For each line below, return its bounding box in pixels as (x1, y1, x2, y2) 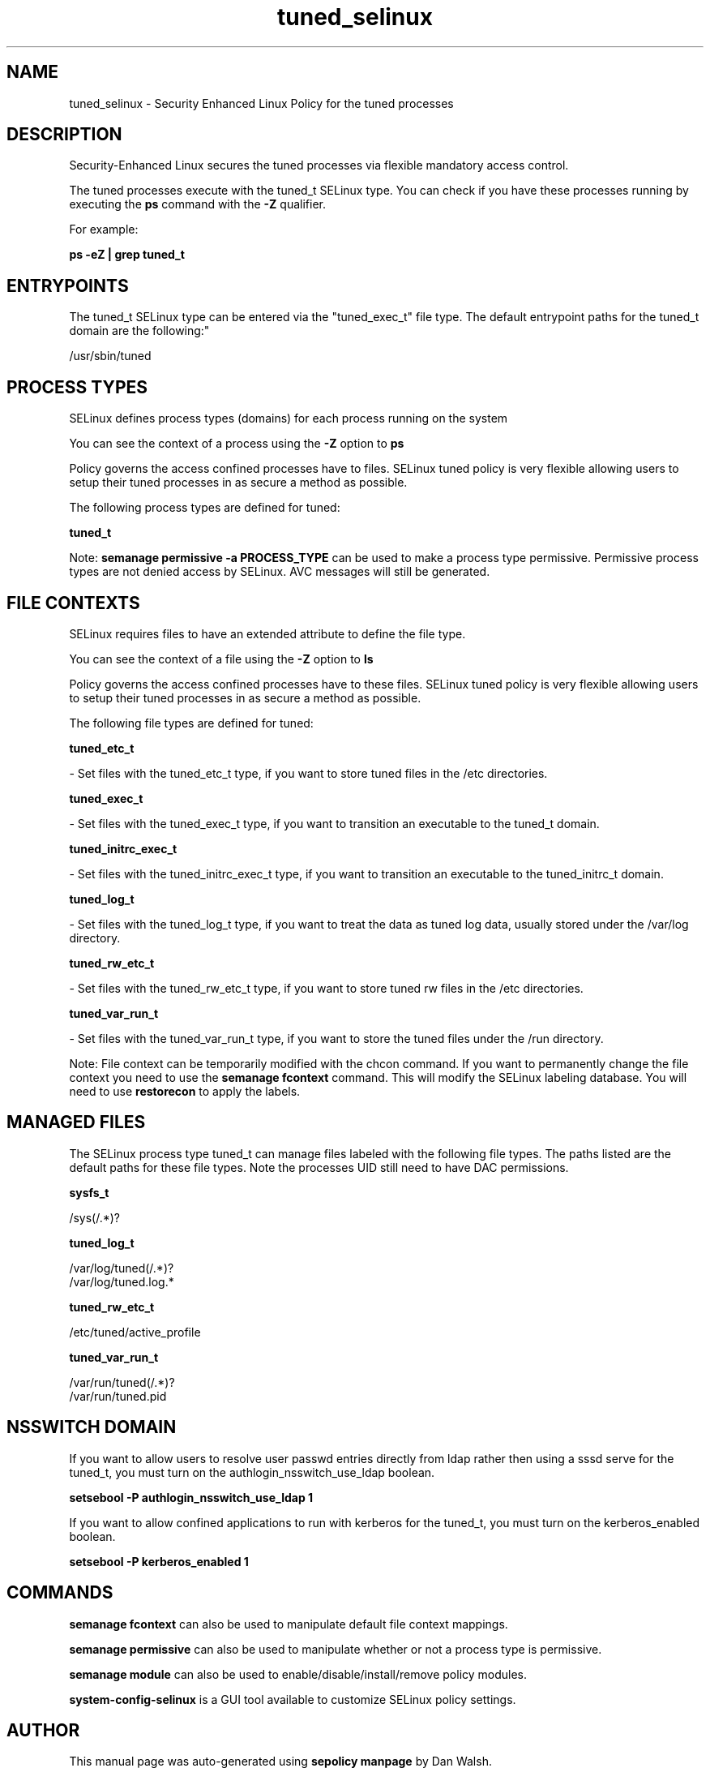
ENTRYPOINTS (6, 275, 129, 296)
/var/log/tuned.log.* (69, 1274, 174, 1289)
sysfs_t (69, 1185, 109, 1199)
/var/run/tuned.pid (69, 1388, 167, 1403)
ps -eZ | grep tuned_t (69, 247, 185, 262)
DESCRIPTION (6, 124, 122, 145)
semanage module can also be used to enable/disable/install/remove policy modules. (69, 1667, 528, 1681)
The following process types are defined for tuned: (69, 500, 340, 515)
